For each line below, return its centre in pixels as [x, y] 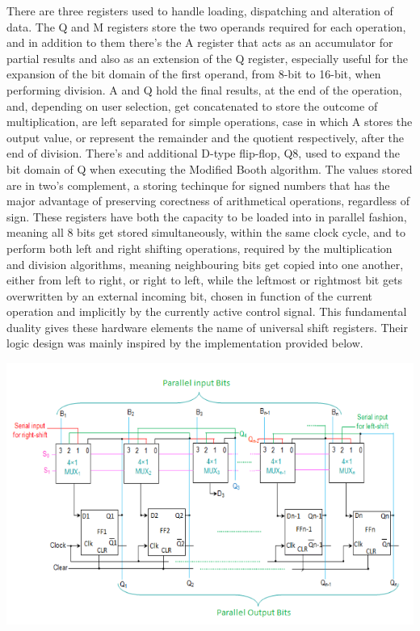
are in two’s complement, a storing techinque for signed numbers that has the [198, 185]
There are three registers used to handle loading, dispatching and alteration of [200, 11]
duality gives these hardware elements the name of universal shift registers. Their [207, 327]
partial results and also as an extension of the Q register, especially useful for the [208, 58]
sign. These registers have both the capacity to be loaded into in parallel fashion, [207, 216]
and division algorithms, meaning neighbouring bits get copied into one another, [205, 264]
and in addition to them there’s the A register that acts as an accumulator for [200, 42]
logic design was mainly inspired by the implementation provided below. [185, 343]
